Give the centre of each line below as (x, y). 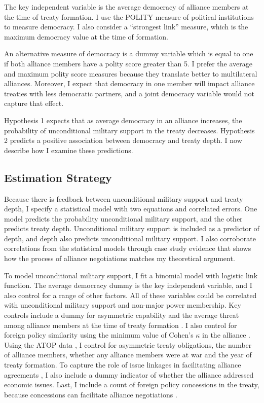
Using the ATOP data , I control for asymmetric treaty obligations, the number (128, 344)
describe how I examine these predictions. (69, 150)
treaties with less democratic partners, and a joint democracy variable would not (129, 93)
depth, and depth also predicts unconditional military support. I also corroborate (130, 238)
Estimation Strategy (58, 177)
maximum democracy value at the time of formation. (86, 36)
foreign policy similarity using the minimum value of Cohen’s (99, 335)
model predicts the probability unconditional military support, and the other (123, 218)
